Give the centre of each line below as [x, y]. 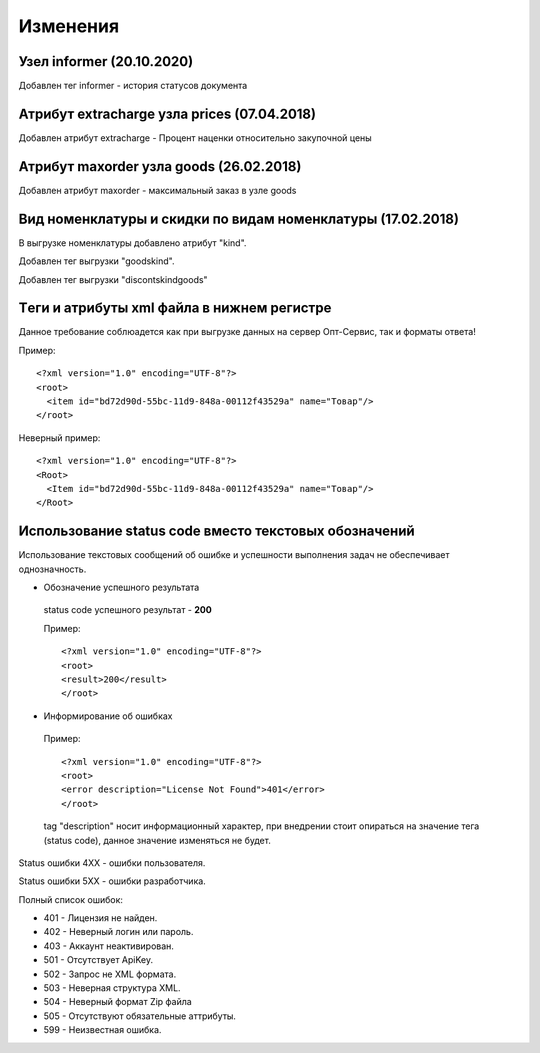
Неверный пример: [59, 437]
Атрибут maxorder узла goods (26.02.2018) [160, 166]
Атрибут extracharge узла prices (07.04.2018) [167, 113]
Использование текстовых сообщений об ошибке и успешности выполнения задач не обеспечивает [234, 555]
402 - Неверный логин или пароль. [118, 932]
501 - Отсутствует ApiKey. [98, 960]
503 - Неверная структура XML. [112, 988]
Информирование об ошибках [108, 716]
